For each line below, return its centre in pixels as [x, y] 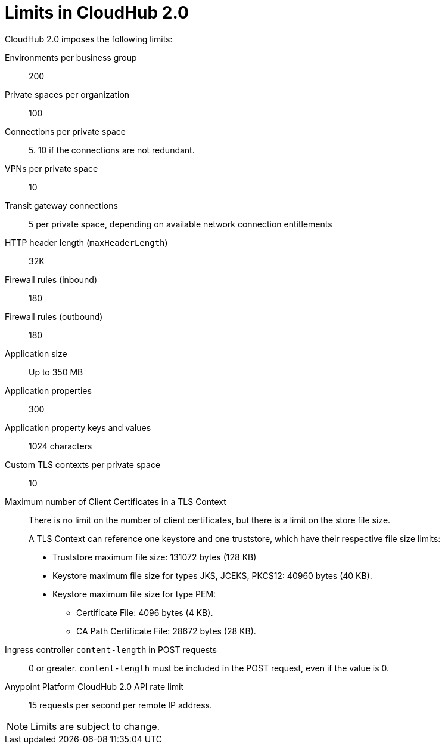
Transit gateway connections [61, 205]
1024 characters [60, 446]
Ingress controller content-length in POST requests [111, 649]
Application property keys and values [78, 427]
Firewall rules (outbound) [54, 316]
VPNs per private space [52, 168]
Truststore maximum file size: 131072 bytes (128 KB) [155, 557]
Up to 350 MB [56, 372]
